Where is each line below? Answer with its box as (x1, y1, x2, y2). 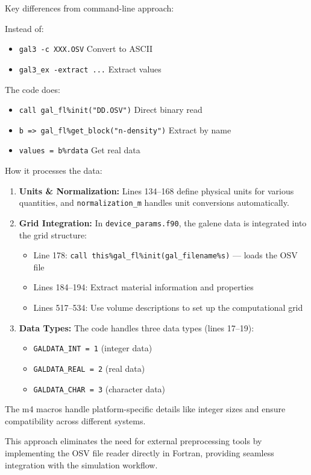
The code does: (5, 83, 60, 95)
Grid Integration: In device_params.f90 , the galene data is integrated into (19, 216, 307, 229)
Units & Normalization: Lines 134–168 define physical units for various (19, 184, 294, 197)
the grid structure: (19, 228, 87, 241)
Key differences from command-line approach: (5, 2, 174, 14)
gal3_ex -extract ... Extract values (19, 62, 162, 75)
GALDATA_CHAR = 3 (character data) (33, 382, 166, 395)
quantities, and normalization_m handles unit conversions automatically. (19, 196, 289, 209)
